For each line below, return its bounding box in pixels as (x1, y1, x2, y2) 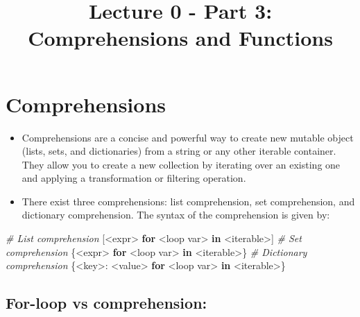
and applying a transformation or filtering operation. (22, 171, 246, 185)
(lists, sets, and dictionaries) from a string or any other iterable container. (22, 144, 336, 158)
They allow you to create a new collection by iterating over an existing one (22, 157, 341, 171)
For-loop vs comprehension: (6, 292, 207, 314)
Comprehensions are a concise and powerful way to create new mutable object (22, 130, 354, 144)
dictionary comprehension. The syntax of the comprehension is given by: (22, 207, 330, 222)
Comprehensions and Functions (28, 24, 333, 52)
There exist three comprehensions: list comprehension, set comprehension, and (22, 194, 355, 208)
